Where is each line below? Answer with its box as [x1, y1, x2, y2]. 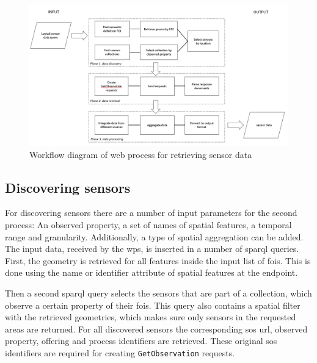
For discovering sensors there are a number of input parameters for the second [5, 206, 297, 219]
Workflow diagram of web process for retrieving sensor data [29, 148, 252, 160]
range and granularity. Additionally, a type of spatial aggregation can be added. [5, 230, 304, 243]
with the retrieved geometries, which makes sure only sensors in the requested [5, 311, 296, 323]
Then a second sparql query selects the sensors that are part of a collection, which [5, 287, 312, 299]
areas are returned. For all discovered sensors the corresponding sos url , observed [5, 322, 308, 335]
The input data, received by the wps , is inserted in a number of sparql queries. [5, 242, 299, 255]
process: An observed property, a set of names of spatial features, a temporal [5, 218, 292, 231]
